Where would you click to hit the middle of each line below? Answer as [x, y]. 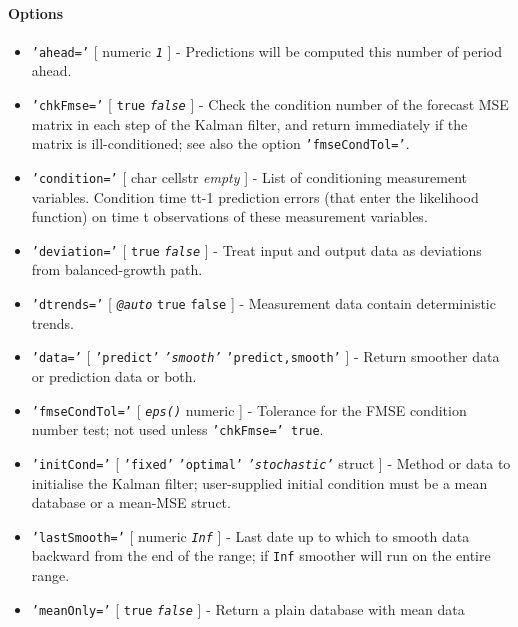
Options [36, 12]
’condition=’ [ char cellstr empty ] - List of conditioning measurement [249, 176]
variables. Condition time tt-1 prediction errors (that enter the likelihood [255, 196]
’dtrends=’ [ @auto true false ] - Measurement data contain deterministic [263, 303]
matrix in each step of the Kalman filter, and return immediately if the [249, 123]
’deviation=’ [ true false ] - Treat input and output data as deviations [256, 249]
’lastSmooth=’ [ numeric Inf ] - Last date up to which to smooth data [250, 535]
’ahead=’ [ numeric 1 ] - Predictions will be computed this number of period [267, 50]
